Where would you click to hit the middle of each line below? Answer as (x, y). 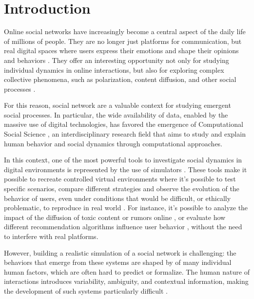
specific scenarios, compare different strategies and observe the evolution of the (122, 189)
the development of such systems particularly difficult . (86, 290)
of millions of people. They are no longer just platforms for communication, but (123, 41)
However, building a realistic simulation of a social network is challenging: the (120, 252)
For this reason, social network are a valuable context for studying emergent (117, 105)
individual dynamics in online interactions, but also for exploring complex (114, 70)
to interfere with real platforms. (51, 236)
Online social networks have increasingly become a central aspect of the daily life (125, 31)
